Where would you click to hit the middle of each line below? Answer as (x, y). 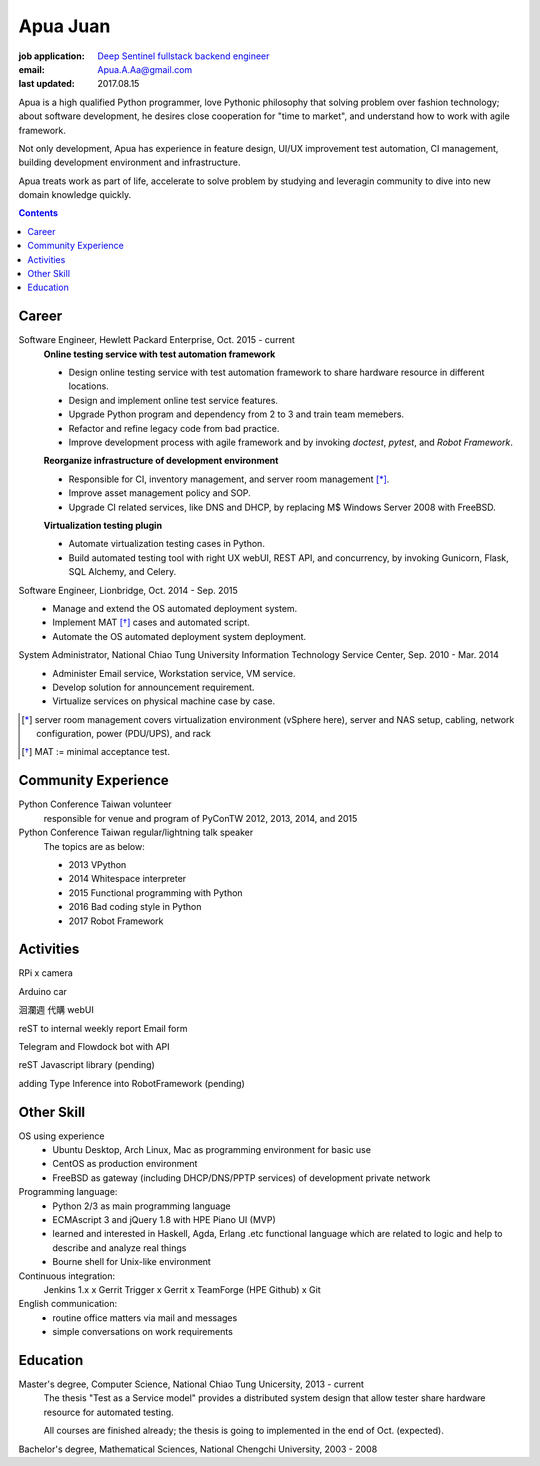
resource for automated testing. (108, 1412)
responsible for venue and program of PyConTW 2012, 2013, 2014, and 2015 (200, 818)
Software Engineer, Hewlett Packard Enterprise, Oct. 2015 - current (156, 340)
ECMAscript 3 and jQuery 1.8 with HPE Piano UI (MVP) (164, 1219)
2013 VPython (97, 864)
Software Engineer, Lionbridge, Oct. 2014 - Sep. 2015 (128, 590)
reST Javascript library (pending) (86, 1065)
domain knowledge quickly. (75, 195)
